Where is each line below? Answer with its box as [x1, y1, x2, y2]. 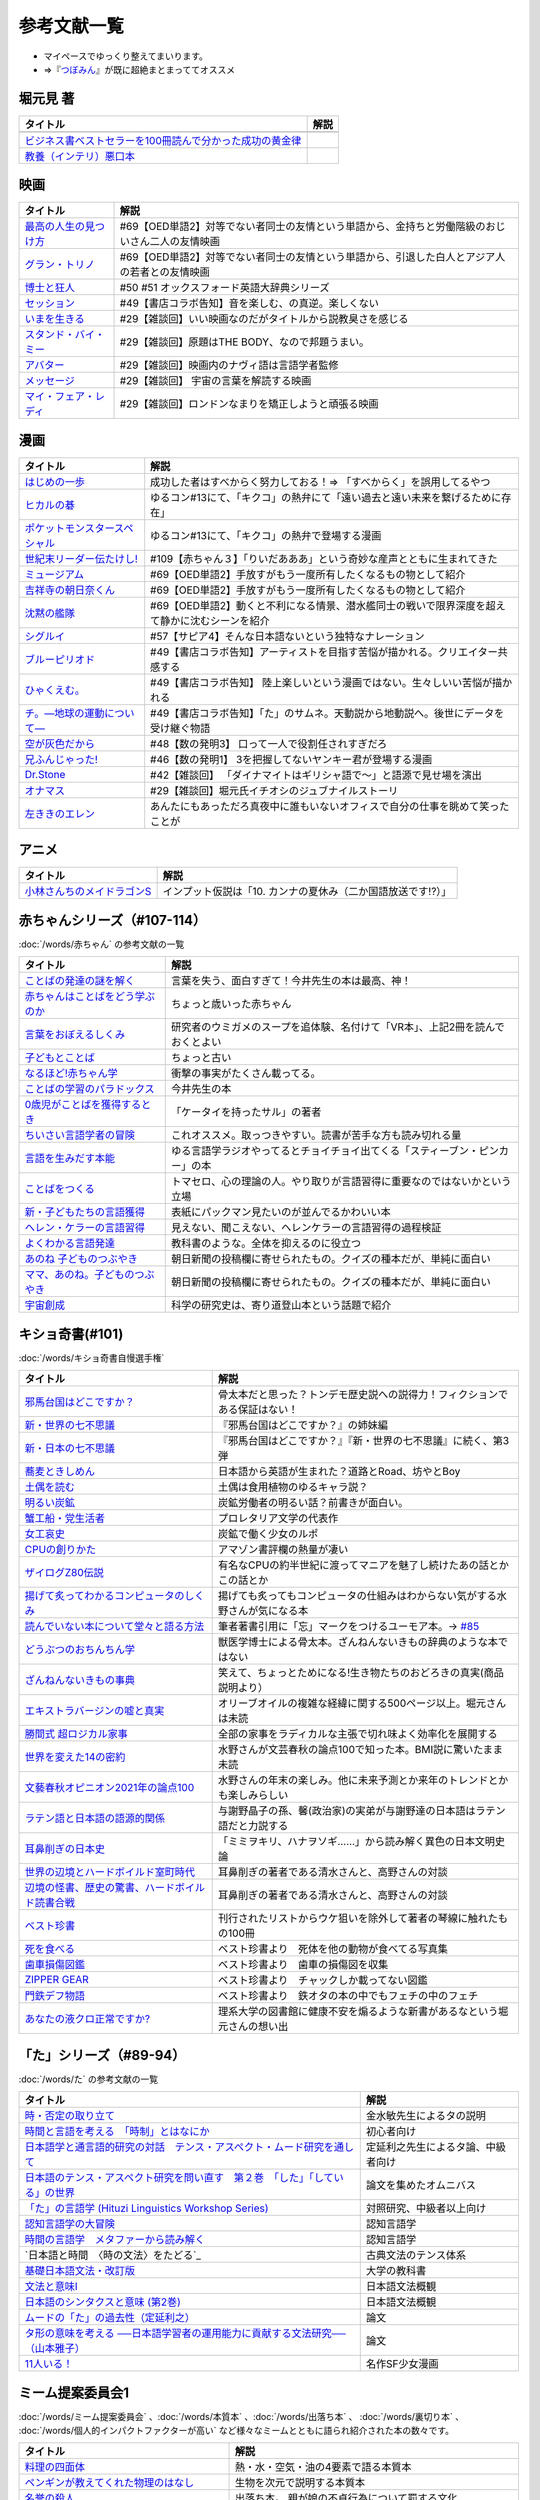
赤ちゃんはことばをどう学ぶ [24, 990, 155, 1004]
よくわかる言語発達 [24, 1236, 115, 1250]
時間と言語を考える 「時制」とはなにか [24, 2125, 210, 2139]
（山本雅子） [24, 2341, 85, 2355]
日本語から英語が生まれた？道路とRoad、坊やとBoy [218, 1465, 461, 1479]
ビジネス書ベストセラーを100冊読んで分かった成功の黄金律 [24, 133, 302, 147]
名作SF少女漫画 [365, 2357, 439, 2371]
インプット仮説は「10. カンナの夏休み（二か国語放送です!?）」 [162, 885, 452, 899]
